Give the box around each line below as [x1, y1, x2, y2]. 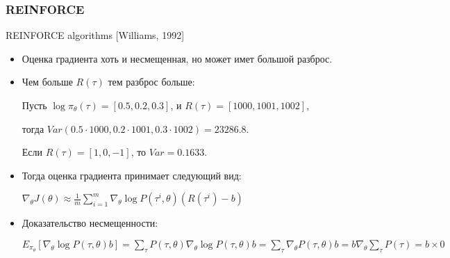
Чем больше [22, 74, 73, 89]
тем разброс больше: [108, 74, 195, 89]
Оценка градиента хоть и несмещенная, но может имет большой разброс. [22, 51, 333, 65]
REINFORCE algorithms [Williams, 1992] [6, 28, 185, 42]
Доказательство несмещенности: [22, 216, 158, 230]
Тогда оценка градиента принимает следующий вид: [22, 168, 242, 182]
